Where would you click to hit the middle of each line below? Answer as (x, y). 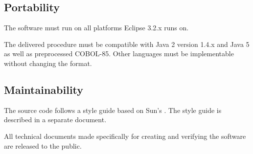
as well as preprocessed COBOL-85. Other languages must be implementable (119, 54)
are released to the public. (43, 145)
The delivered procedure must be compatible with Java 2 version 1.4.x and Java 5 (127, 44)
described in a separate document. (55, 120)
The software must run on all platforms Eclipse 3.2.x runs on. (96, 28)
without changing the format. (48, 63)
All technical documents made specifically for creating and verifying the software (125, 136)
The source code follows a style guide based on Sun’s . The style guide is (113, 110)
